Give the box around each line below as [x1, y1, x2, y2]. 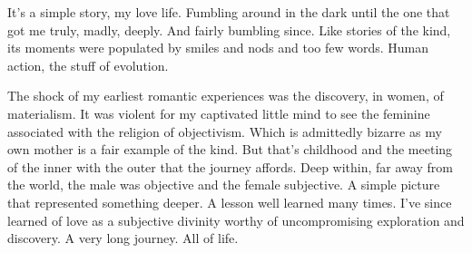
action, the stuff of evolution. [7, 55, 169, 74]
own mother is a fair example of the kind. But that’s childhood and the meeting [7, 140, 453, 159]
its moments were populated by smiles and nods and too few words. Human [7, 38, 429, 57]
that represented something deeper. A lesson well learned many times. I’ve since [7, 192, 452, 211]
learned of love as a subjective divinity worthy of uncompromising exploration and [7, 210, 465, 229]
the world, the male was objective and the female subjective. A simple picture [7, 175, 440, 194]
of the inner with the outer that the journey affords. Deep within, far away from [7, 157, 453, 176]
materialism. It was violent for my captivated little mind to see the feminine [7, 103, 430, 122]
